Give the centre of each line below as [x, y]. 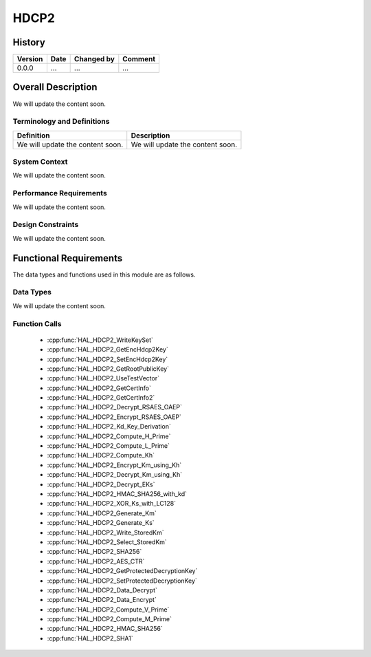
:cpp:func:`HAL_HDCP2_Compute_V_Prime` [108, 610]
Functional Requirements [68, 258]
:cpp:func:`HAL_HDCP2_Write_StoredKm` [105, 532]
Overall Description [55, 87]
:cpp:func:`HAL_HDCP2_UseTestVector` [103, 378]
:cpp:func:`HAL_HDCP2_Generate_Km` [102, 513]
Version [30, 59]
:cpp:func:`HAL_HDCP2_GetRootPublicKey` [108, 369]
